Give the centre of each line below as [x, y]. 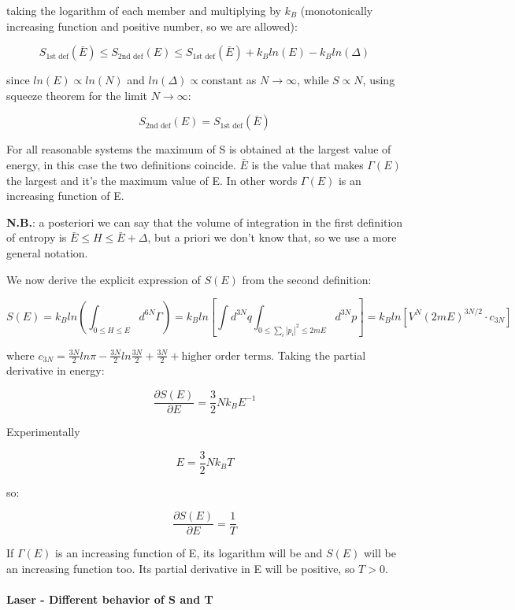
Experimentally [43, 432]
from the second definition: [307, 279]
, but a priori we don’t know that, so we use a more [272, 237]
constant [222, 81]
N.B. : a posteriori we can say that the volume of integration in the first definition [205, 222]
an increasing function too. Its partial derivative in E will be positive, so [181, 569]
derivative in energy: [56, 370]
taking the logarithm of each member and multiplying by [144, 10]
